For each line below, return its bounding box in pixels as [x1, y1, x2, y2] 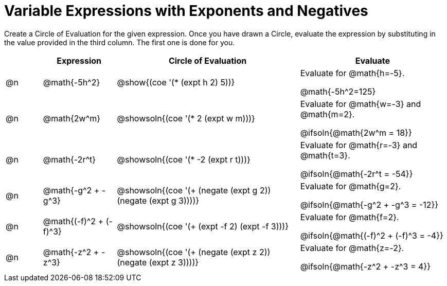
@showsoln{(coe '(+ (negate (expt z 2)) [117, 246, 271, 257]
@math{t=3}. [300, 150, 350, 160]
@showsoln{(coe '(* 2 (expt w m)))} [117, 113, 255, 123]
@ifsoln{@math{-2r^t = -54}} [300, 168, 413, 179]
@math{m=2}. [300, 109, 355, 119]
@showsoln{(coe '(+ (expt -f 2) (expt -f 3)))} [117, 221, 289, 231]
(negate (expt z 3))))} [117, 257, 199, 267]
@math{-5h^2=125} [300, 86, 376, 97]
